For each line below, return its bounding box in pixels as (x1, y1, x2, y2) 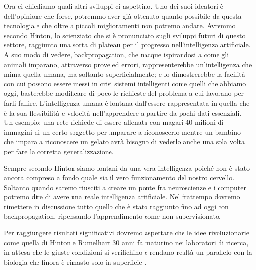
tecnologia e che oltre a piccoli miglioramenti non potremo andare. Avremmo (4, 20, 236, 31)
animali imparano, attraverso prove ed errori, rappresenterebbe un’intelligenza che (4, 59, 252, 69)
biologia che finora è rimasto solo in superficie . (4, 256, 146, 267)
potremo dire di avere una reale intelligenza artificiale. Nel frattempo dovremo (4, 192, 240, 202)
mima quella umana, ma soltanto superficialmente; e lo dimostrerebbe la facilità (4, 69, 245, 79)
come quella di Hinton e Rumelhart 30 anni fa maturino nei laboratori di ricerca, (4, 237, 249, 247)
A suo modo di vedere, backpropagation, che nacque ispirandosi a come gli (4, 49, 229, 59)
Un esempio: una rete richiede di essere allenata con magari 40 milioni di (4, 117, 224, 127)
